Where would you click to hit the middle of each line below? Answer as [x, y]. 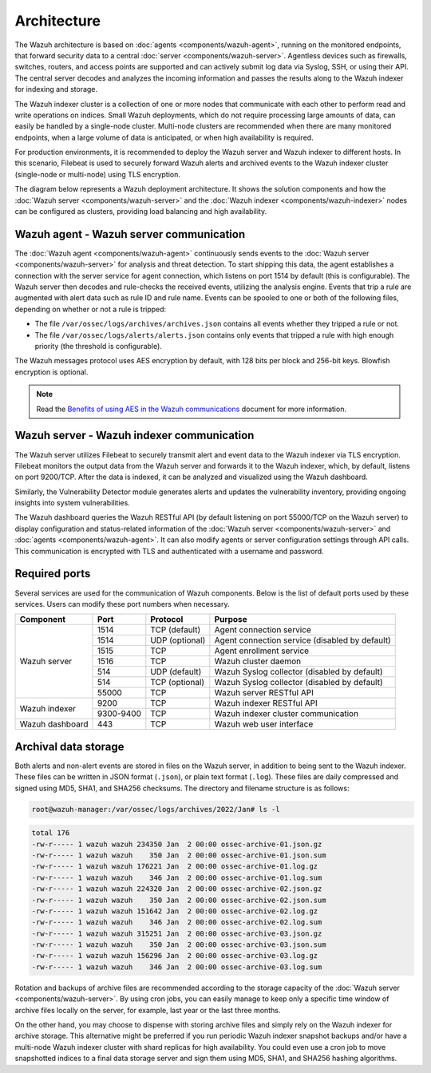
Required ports [53, 574]
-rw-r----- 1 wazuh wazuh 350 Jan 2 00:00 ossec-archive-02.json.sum [179, 900]
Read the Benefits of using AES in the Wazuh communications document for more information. [192, 409]
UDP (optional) [178, 640]
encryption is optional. [51, 372]
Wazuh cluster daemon [258, 661]
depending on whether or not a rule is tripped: [91, 309]
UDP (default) [176, 672]
